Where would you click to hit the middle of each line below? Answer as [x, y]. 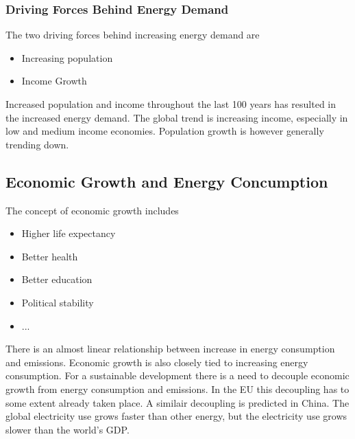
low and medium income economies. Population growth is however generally [165, 131]
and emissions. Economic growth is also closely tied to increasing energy [157, 362]
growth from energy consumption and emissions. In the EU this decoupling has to [177, 389]
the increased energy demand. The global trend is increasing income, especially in [177, 117]
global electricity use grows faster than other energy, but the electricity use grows [176, 416]
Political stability [58, 302]
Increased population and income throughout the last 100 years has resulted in [171, 104]
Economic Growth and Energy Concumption [167, 181]
